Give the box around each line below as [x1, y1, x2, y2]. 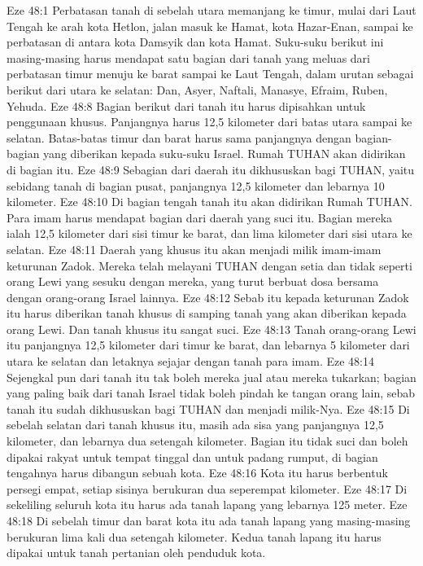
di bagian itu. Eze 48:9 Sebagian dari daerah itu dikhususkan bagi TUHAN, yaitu [7, 160, 415, 178]
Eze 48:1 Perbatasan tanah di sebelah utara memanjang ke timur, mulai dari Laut [7, 2, 416, 18]
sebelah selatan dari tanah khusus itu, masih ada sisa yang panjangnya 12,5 [7, 416, 384, 433]
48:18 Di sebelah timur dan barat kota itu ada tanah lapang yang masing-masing [7, 512, 411, 529]
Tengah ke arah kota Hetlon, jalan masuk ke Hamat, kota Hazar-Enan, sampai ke [7, 17, 413, 34]
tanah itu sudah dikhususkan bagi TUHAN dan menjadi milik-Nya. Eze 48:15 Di [7, 400, 410, 417]
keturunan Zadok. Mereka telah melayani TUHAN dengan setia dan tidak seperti [7, 257, 412, 274]
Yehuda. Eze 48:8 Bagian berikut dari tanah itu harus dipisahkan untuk [7, 97, 366, 114]
